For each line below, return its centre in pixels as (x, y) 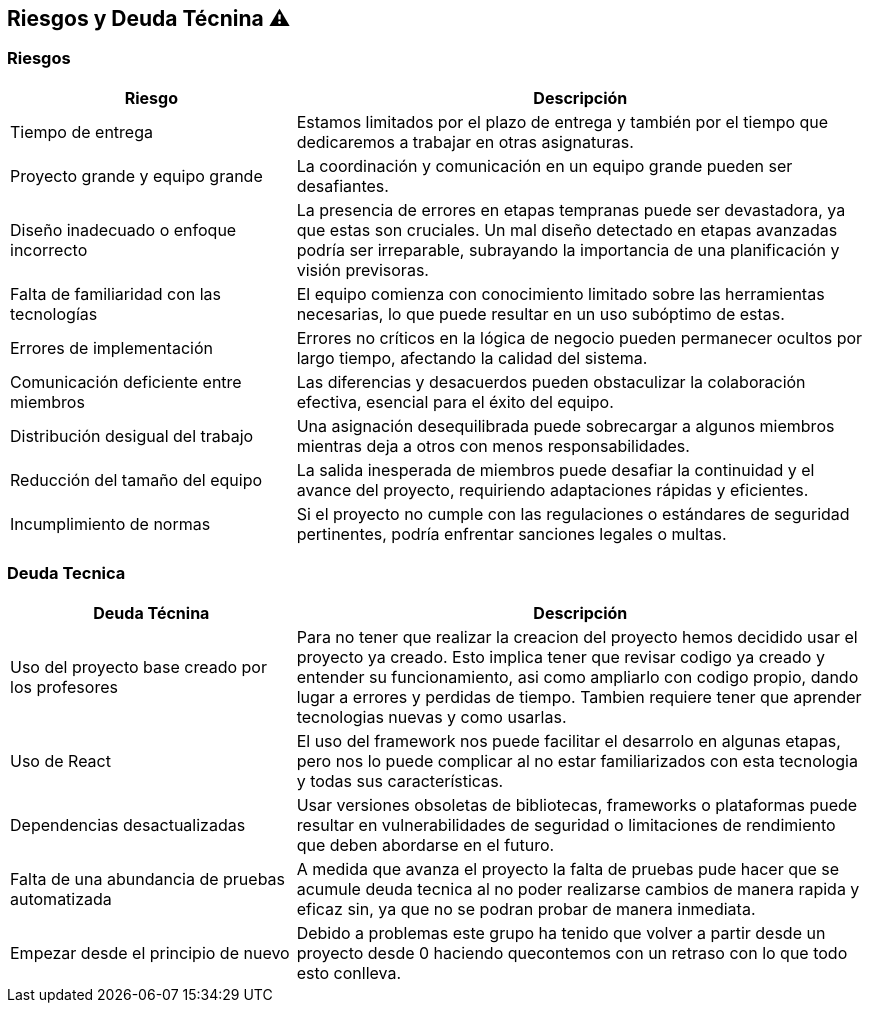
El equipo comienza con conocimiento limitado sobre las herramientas (560, 293)
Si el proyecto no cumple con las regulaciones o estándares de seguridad (573, 513)
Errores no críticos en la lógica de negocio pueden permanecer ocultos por (579, 337)
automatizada (61, 898)
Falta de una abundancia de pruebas (148, 878)
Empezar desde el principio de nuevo (150, 952)
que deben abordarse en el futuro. (425, 844)
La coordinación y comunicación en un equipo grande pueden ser (544, 165)
